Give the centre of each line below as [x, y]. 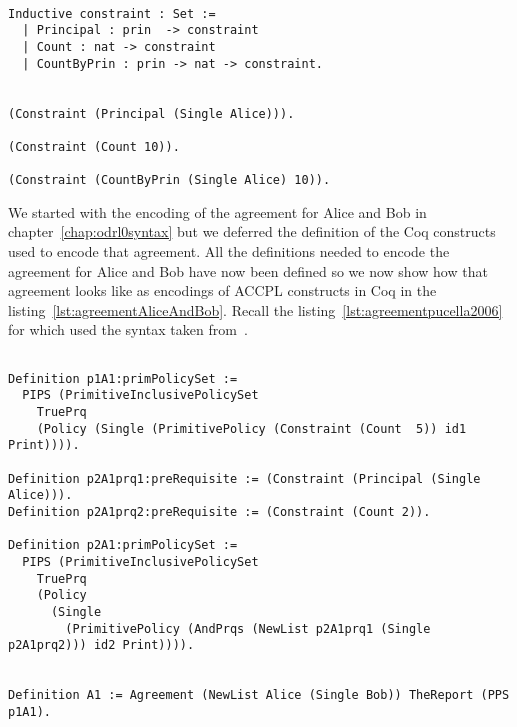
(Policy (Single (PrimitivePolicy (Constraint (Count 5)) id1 [251, 428]
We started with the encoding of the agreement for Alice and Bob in [217, 211]
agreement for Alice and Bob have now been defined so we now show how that [248, 270]
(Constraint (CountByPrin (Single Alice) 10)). [169, 180]
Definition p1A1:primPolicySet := [123, 378]
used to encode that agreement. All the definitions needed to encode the [229, 251]
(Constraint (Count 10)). [94, 146]
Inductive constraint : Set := [112, 13]
